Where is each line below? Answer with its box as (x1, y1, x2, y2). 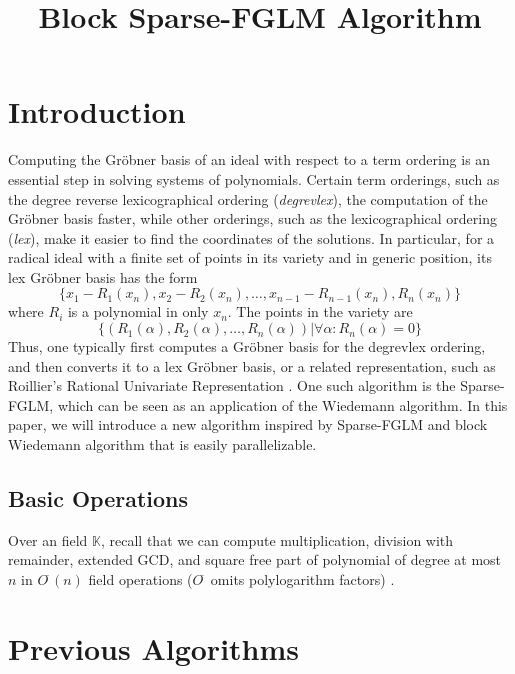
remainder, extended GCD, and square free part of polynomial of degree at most (8, 549, 502, 570)
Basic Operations (8, 483, 189, 514)
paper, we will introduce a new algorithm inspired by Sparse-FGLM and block (8, 414, 488, 435)
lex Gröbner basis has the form (8, 266, 198, 287)
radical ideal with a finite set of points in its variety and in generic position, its (8, 247, 492, 268)
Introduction (8, 91, 186, 132)
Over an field (8, 529, 88, 550)
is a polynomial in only (67, 301, 209, 322)
